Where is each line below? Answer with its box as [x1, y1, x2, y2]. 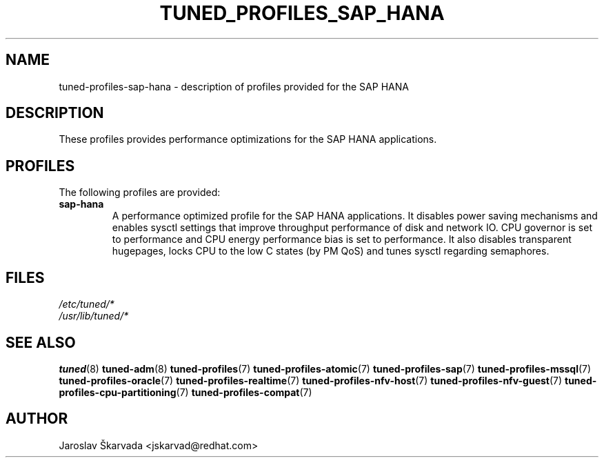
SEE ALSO [6, 333, 76, 351]
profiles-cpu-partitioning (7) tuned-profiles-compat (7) [59, 386, 312, 398]
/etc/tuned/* [59, 298, 114, 311]
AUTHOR [6, 410, 68, 428]
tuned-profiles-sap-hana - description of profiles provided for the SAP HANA [59, 80, 409, 92]
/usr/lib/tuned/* [59, 310, 129, 322]
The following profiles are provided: [59, 186, 221, 199]
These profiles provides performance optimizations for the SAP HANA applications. [59, 133, 437, 146]
